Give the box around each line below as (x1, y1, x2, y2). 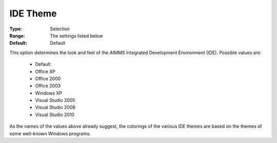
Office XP (35, 68, 56, 75)
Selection (50, 26, 70, 32)
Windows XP (35, 90, 63, 96)
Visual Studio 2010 (35, 111, 74, 118)
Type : (9, 26, 23, 32)
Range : (9, 32, 25, 39)
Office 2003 (35, 83, 61, 89)
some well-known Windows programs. (9, 130, 91, 136)
